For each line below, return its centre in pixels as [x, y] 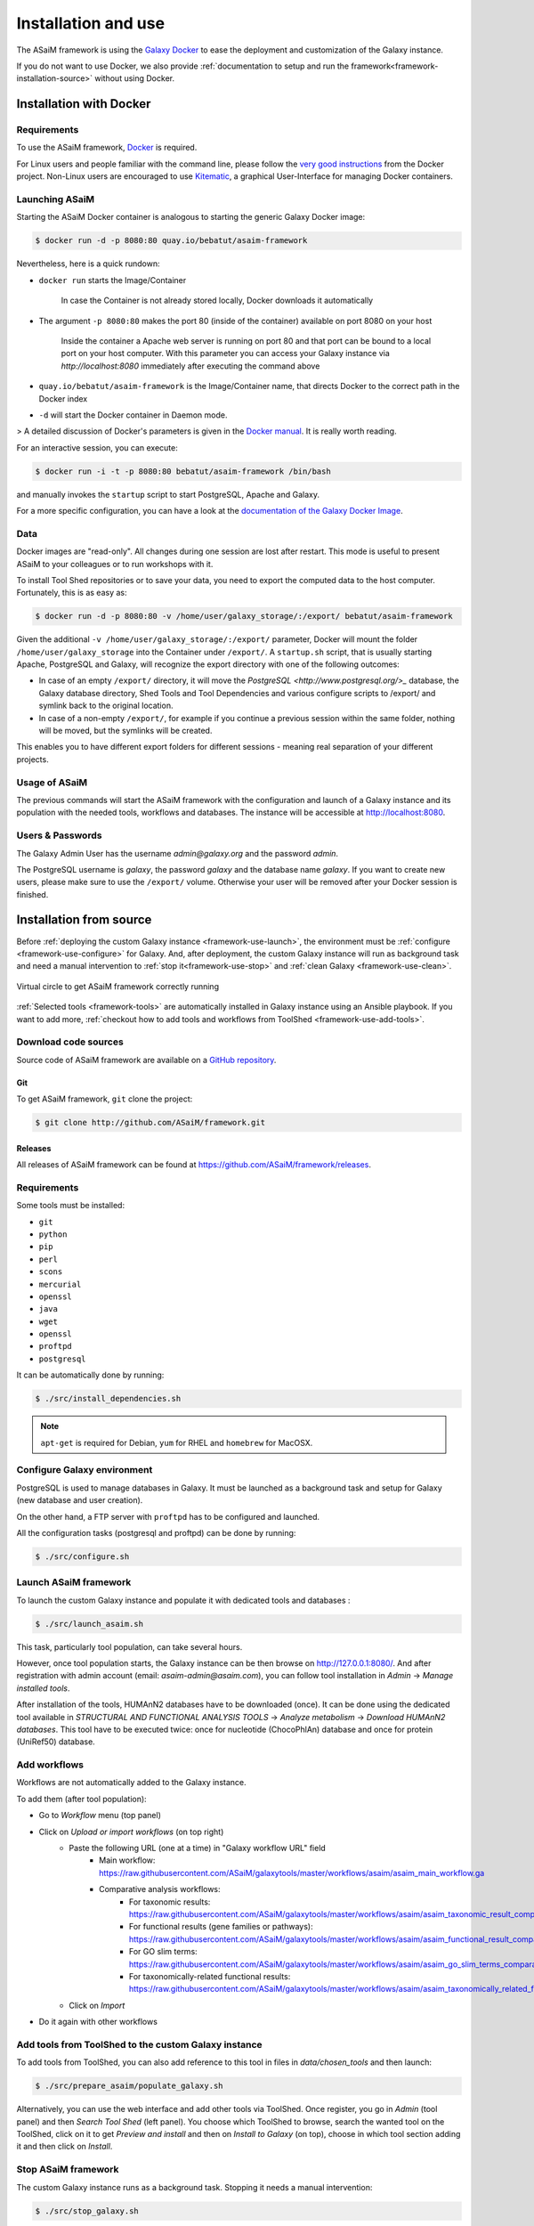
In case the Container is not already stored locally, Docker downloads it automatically [217, 301]
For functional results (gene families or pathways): [221, 1927]
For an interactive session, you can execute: [97, 447]
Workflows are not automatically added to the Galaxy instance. [131, 1783]
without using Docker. [135, 78]
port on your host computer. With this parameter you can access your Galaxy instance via [226, 353]
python [53, 1234]
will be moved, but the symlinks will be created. [125, 731]
